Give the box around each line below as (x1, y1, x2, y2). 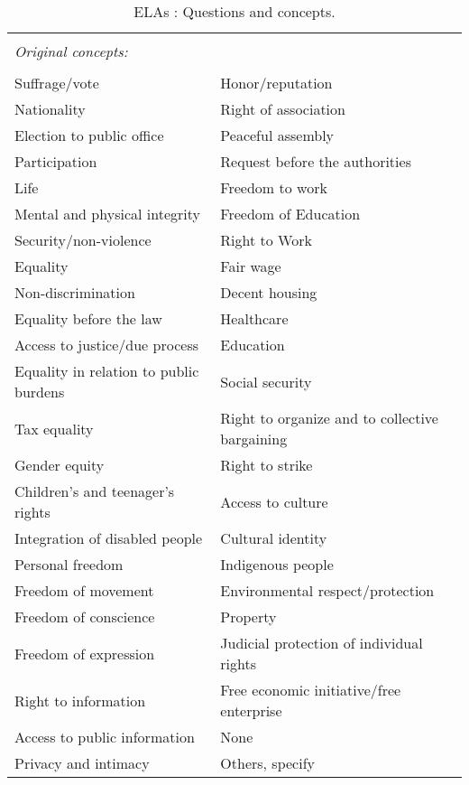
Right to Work (220, 229, 312, 250)
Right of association (220, 98, 345, 119)
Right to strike (220, 454, 313, 475)
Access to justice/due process (14, 334, 198, 355)
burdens (14, 381, 65, 402)
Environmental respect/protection (220, 580, 435, 601)
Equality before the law (14, 308, 162, 329)
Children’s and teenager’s (14, 481, 175, 501)
